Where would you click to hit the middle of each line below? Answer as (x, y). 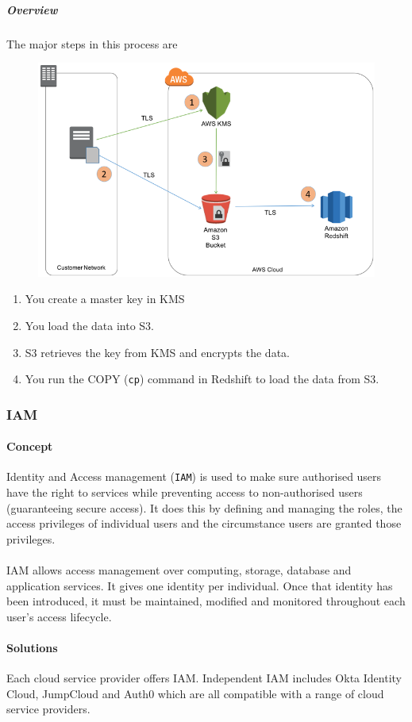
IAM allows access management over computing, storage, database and (179, 570)
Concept (30, 446)
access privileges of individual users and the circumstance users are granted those (204, 523)
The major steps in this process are (92, 43)
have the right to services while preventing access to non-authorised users (185, 492)
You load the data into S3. (89, 325)
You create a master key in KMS (105, 299)
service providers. (48, 709)
